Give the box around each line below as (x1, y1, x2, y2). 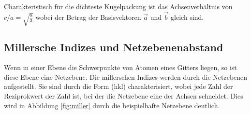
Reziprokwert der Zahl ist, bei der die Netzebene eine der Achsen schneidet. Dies (4, 91, 243, 101)
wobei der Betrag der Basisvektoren (35, 12, 141, 22)
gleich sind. (171, 12, 204, 22)
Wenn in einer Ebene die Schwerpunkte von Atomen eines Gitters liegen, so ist (4, 62, 237, 72)
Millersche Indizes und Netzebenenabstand (4, 40, 223, 55)
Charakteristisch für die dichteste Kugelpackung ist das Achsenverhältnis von (4, 1, 233, 11)
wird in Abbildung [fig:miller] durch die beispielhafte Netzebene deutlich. (4, 100, 220, 110)
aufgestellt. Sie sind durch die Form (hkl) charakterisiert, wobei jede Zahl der (4, 81, 233, 91)
